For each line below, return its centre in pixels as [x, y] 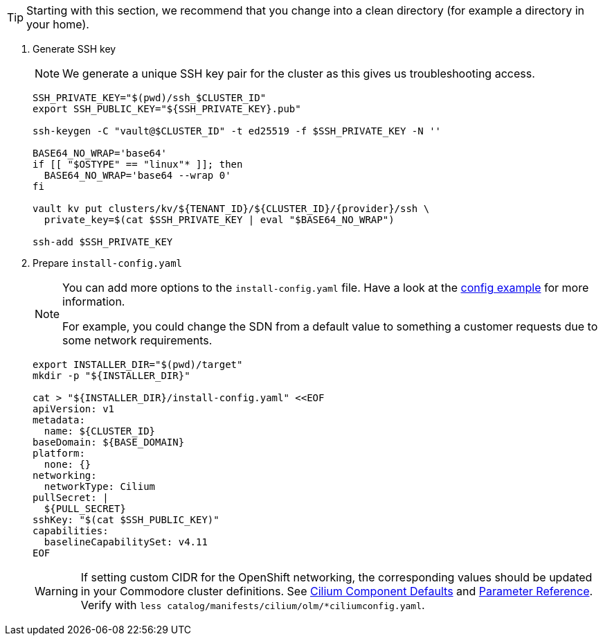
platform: [59, 453]
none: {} [67, 464]
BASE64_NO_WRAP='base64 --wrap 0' [137, 175]
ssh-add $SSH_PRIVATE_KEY [103, 242]
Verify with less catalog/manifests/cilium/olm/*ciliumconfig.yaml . [253, 605]
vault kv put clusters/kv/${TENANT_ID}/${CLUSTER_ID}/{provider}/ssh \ [231, 209]
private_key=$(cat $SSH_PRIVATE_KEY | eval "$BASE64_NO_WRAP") [219, 220]
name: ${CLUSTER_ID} [100, 431]
